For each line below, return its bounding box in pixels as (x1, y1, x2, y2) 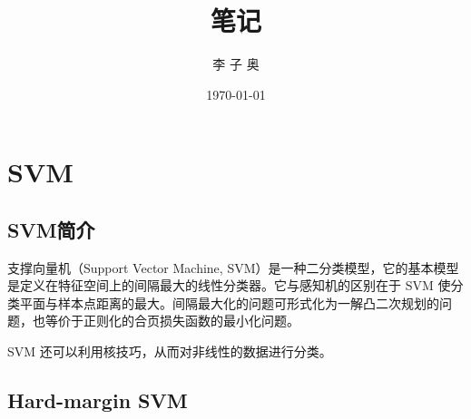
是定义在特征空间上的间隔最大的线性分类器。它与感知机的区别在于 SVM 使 (7, 276, 451, 295)
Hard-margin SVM (7, 386, 188, 414)
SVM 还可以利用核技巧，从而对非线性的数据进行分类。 (7, 342, 332, 361)
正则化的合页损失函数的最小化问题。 (83, 311, 299, 330)
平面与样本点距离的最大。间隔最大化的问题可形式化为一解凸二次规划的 (19, 293, 439, 312)
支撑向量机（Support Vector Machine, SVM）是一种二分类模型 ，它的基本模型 (7, 258, 459, 277)
